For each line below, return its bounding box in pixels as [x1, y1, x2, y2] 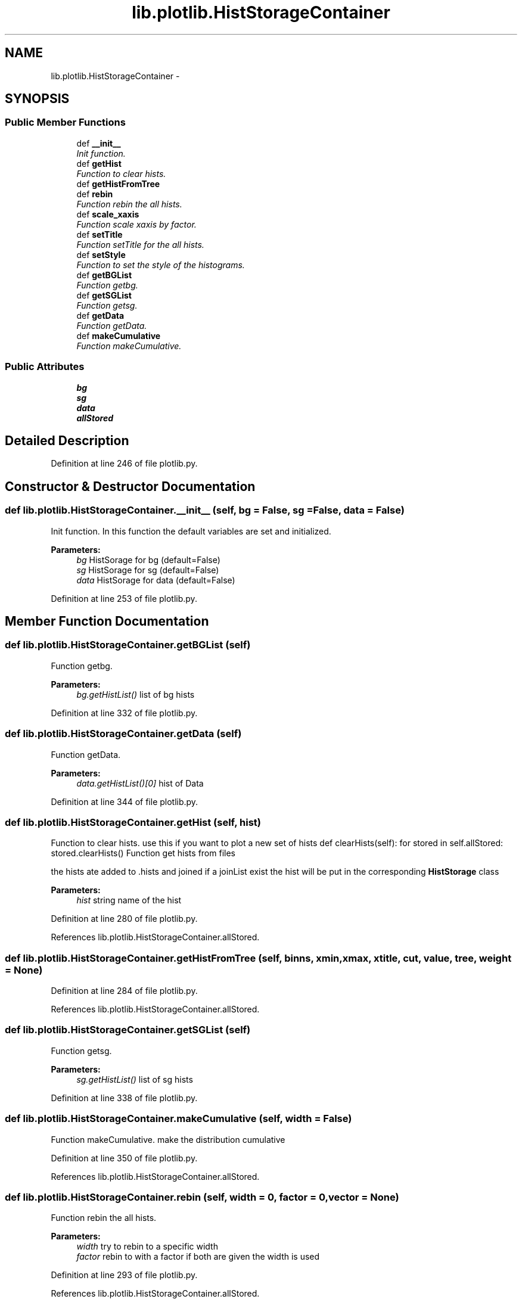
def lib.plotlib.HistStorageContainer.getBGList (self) [5, 639, 251, 651]
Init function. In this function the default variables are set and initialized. [51, 526, 331, 536]
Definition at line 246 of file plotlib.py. [51, 458, 198, 469]
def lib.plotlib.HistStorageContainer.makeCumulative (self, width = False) [5, 1112, 352, 1125]
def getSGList [76, 290, 132, 300]
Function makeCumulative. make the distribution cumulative [51, 1134, 285, 1145]
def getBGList [76, 269, 132, 280]
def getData [76, 310, 125, 321]
